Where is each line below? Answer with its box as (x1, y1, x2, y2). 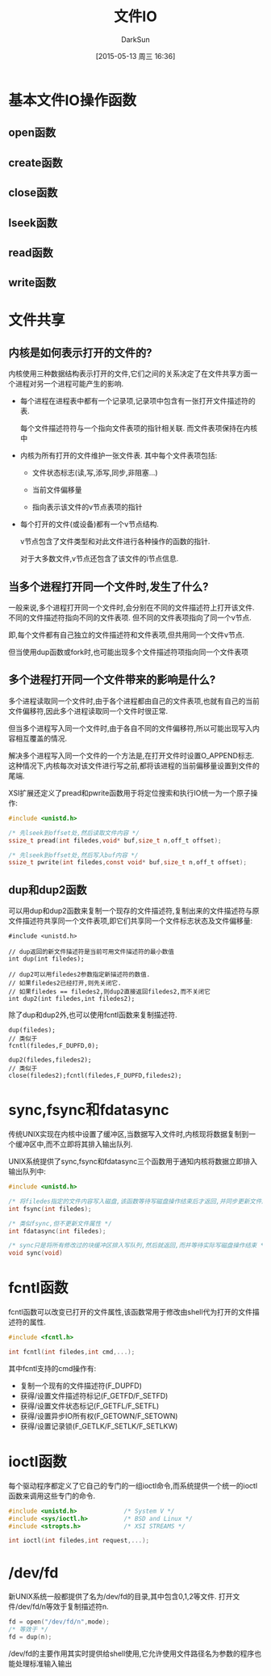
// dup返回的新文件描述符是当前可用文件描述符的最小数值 (8, 948, 175, 956)
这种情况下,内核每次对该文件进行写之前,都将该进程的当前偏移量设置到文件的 (8, 761, 261, 770)
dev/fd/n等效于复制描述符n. (18, 1602, 109, 1611)
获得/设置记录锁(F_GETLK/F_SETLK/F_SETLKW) (19, 1421, 178, 1431)
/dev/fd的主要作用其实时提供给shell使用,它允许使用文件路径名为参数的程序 (8, 1649, 255, 1658)
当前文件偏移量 (31, 485, 82, 495)
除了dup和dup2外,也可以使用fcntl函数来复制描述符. (8, 1010, 177, 1020)
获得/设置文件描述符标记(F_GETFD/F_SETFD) (19, 1391, 169, 1400)
